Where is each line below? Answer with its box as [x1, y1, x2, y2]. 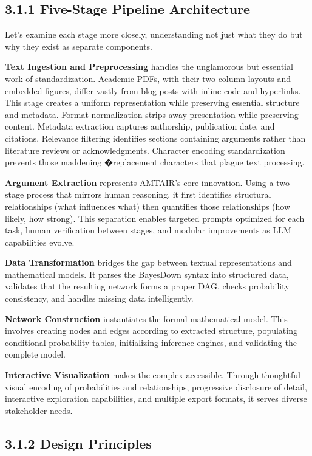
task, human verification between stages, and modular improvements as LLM [5, 224, 291, 237]
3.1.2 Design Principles [5, 434, 152, 452]
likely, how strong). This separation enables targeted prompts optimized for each [5, 212, 305, 224]
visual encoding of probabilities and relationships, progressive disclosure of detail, [5, 380, 307, 393]
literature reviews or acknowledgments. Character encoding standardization [5, 143, 285, 156]
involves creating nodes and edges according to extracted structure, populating [5, 324, 297, 337]
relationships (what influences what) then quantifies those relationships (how [5, 199, 291, 212]
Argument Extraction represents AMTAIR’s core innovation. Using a [5, 176, 274, 188]
